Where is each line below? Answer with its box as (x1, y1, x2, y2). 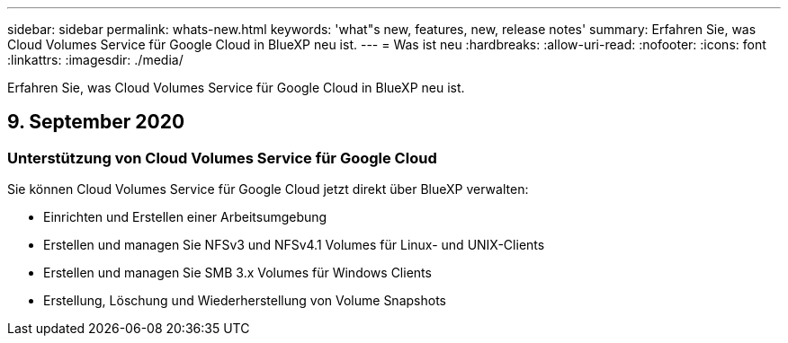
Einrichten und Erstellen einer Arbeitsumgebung (43, 209, 327, 225)
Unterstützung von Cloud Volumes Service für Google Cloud (7, 148, 437, 167)
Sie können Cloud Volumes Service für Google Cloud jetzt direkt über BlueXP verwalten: (7, 181, 529, 198)
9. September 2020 (7, 110, 185, 134)
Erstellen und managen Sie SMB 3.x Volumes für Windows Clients (43, 265, 432, 281)
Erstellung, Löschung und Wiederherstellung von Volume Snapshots (43, 293, 446, 309)
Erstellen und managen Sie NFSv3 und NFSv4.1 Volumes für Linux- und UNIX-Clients (43, 237, 545, 253)
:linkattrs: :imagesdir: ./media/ (7, 52, 184, 67)
